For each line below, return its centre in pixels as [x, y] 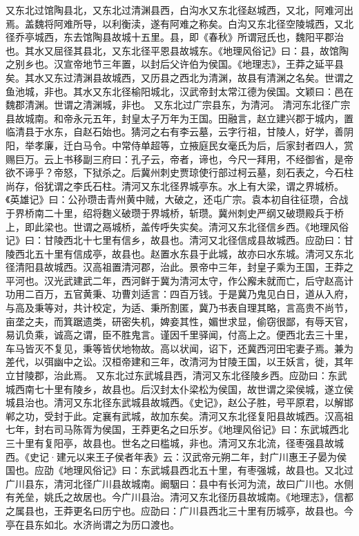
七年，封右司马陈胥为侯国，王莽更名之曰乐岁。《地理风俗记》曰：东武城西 [172, 429]
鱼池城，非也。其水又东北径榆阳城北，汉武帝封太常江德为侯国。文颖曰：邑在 [179, 91]
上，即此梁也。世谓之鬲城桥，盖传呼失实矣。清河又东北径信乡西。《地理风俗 [177, 226]
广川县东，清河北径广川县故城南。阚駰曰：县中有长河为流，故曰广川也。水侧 [179, 483]
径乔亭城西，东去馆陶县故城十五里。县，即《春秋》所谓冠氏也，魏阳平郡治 [175, 37]
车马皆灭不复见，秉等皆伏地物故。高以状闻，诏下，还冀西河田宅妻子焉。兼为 [179, 348]
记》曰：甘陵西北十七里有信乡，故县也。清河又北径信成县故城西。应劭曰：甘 [179, 240]
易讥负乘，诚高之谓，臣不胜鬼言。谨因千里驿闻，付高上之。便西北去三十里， [179, 335]
